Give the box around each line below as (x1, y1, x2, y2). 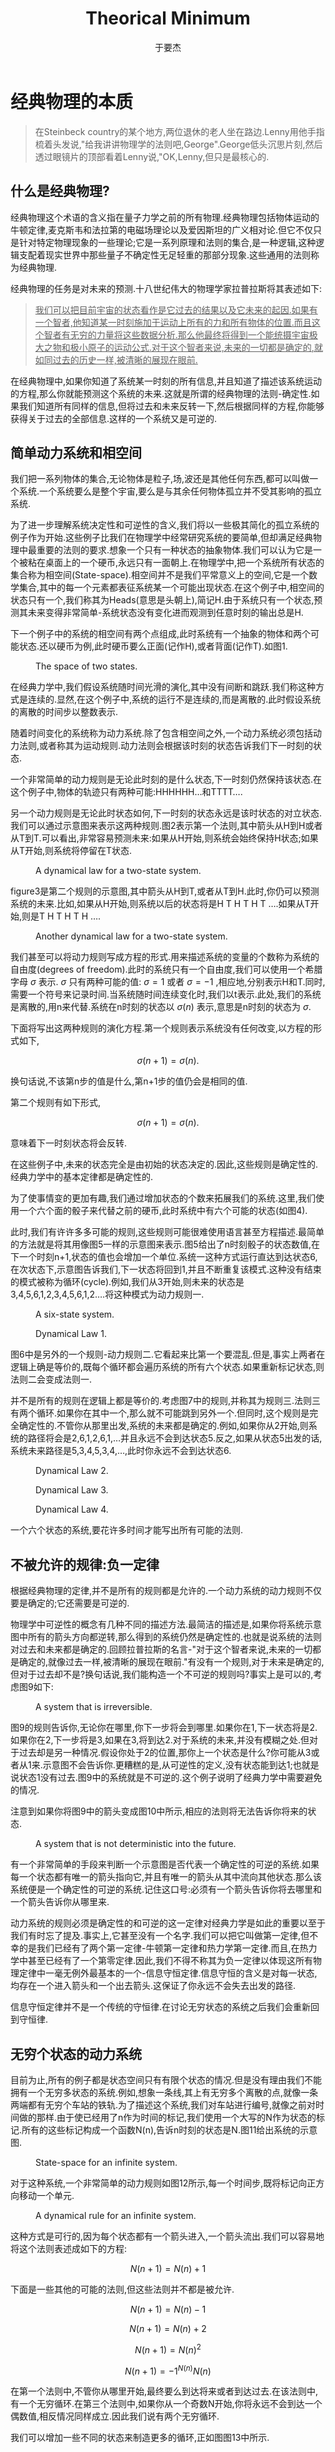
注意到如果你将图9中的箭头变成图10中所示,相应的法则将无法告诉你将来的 (10, 1805, 308, 1817)
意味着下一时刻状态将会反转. (10, 1137, 128, 1149)
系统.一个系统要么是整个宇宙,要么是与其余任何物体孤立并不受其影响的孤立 (18, 485, 323, 497)
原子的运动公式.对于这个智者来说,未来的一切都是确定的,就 (87, 341, 323, 353)
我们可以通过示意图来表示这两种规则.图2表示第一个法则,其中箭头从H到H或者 (10, 820, 323, 832)
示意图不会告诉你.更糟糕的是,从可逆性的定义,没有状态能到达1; (42, 1759, 293, 1771)
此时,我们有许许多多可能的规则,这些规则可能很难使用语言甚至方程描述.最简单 (10, 1226, 325, 1238)
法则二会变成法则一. (10, 1373, 93, 1386)
